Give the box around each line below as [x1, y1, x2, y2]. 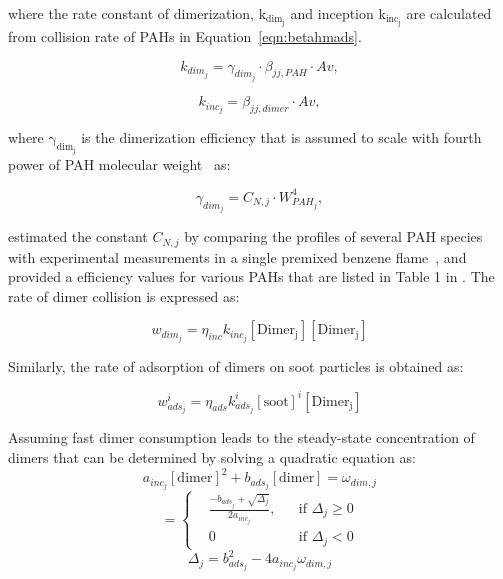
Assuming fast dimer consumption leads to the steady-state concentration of [8, 427, 475, 448]
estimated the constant [8, 226, 148, 247]
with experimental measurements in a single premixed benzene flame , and [8, 246, 467, 267]
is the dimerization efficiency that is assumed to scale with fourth [81, 127, 482, 148]
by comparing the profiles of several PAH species [184, 226, 483, 247]
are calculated [406, 3, 492, 23]
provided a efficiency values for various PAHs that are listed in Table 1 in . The [8, 266, 495, 287]
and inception [290, 3, 374, 23]
